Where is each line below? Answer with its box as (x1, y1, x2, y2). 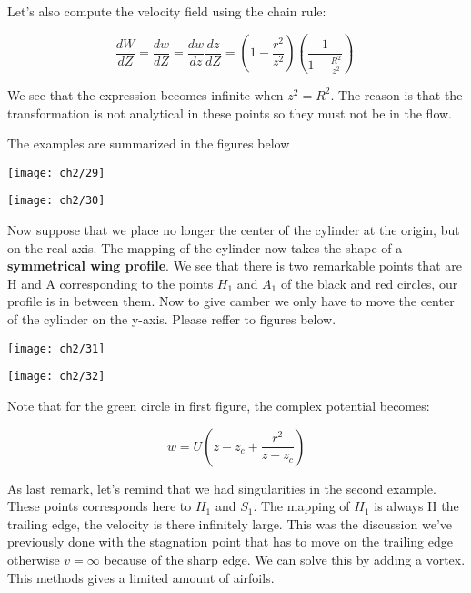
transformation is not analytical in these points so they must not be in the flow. (7, 103, 452, 122)
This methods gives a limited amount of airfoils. (7, 567, 275, 587)
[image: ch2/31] (7, 342, 105, 355)
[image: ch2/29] (7, 166, 105, 179)
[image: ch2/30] (7, 194, 105, 208)
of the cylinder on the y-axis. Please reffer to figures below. (7, 310, 336, 329)
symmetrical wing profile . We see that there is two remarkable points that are (7, 256, 462, 275)
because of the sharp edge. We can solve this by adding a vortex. (104, 549, 466, 568)
